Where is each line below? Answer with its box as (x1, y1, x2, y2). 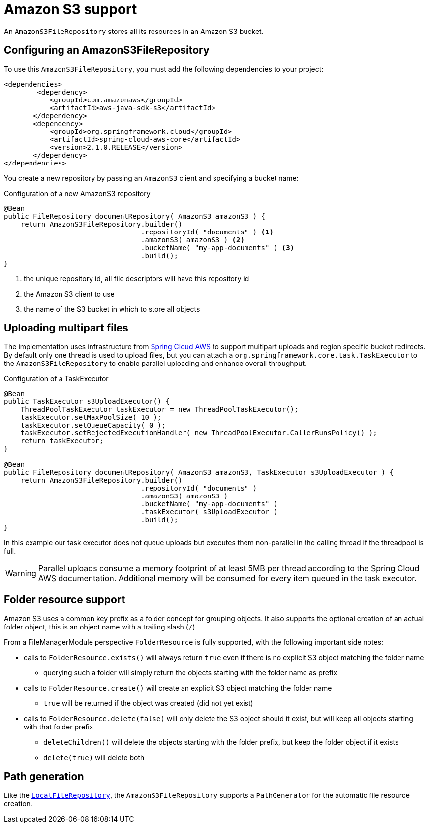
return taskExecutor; (20, 437, 104, 445)
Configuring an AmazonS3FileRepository (4, 44, 210, 57)
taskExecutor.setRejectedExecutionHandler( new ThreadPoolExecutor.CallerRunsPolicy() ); (20, 429, 377, 437)
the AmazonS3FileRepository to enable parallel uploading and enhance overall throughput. (4, 359, 307, 368)
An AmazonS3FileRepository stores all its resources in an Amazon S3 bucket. (4, 27, 264, 35)
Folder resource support (4, 593, 125, 606)
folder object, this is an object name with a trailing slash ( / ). (4, 623, 197, 631)
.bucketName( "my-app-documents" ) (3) (141, 243, 295, 252)
